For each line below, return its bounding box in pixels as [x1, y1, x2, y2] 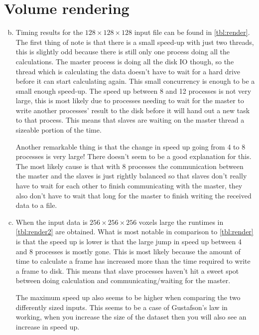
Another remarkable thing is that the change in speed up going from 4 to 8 [15, 141, 246, 152]
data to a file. [15, 200, 57, 210]
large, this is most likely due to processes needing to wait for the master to [15, 95, 244, 106]
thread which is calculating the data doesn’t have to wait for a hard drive [15, 66, 241, 76]
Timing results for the [15, 27, 83, 37]
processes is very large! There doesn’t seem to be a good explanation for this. [15, 151, 252, 162]
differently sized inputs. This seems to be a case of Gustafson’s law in [15, 302, 228, 312]
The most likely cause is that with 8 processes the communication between [15, 161, 244, 171]
